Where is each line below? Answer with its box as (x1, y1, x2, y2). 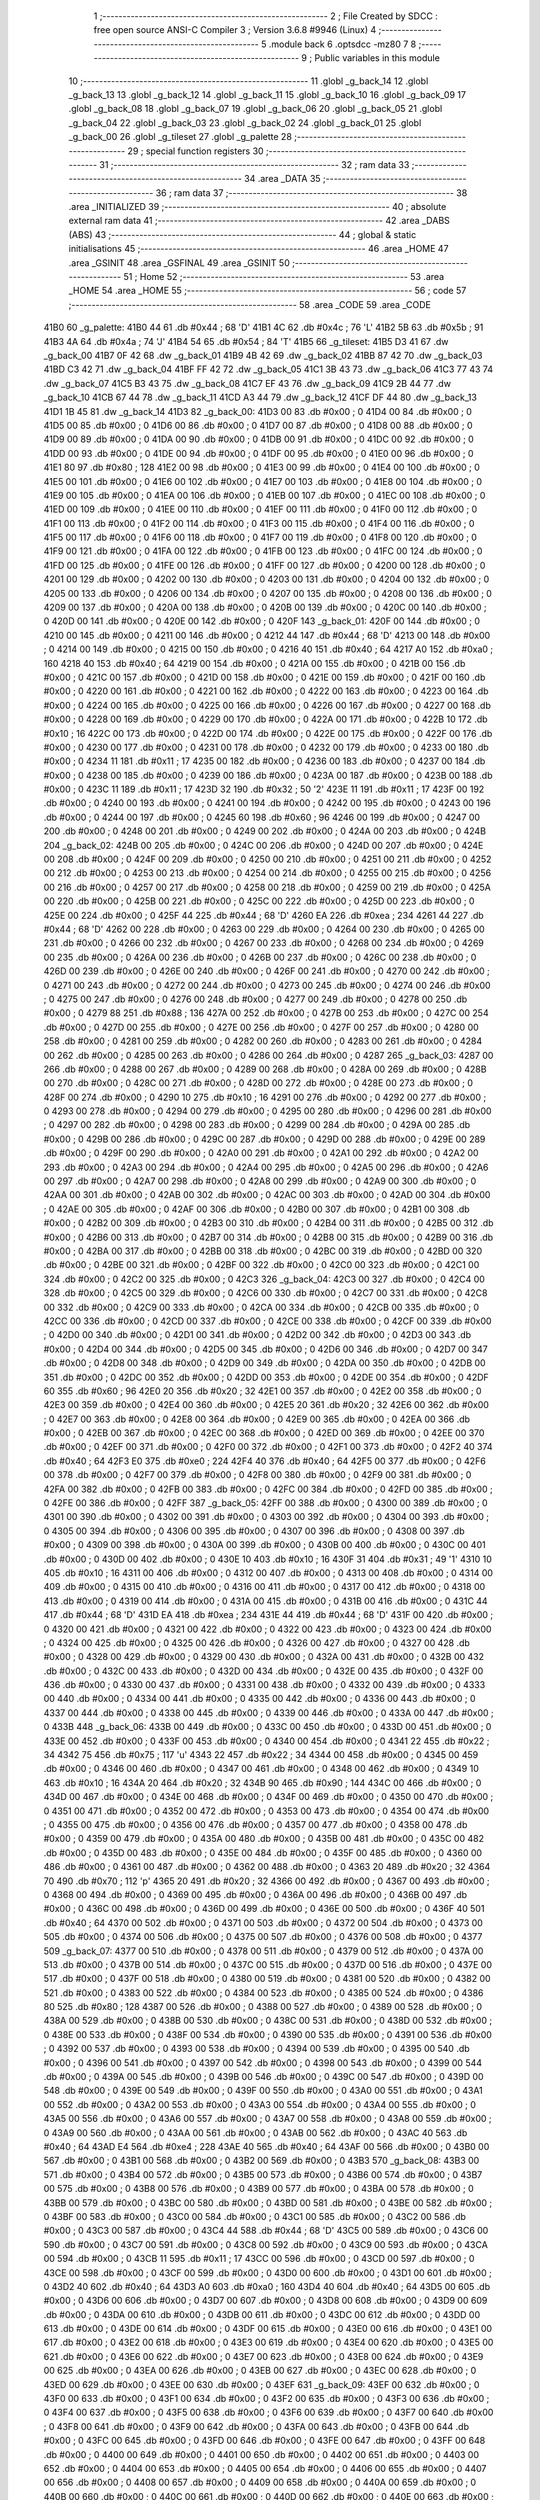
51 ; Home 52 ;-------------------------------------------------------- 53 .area (123, 271, 445, 283)
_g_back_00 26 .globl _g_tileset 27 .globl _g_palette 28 (68, 131, 292, 143)
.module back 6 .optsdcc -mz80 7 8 (268, 38, 417, 50)
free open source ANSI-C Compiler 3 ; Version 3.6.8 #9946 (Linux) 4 (93, 24, 377, 36)
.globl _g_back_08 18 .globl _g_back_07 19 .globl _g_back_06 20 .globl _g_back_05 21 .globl (68, 103, 443, 115)
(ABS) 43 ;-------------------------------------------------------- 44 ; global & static (68, 228, 417, 240)
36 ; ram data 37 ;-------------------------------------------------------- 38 (155, 186, 468, 199)
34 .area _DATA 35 (243, 173, 321, 185)
